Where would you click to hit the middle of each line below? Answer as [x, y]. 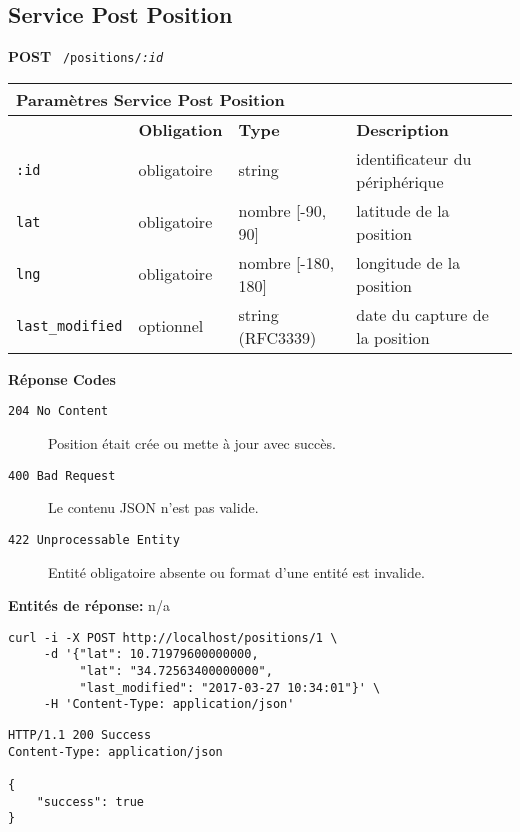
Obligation [180, 129]
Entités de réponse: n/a [89, 605]
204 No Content [58, 411]
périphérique [400, 181]
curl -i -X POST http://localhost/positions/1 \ [173, 637]
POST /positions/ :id [86, 56]
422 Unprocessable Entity [94, 539]
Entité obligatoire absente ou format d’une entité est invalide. [236, 571]
